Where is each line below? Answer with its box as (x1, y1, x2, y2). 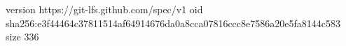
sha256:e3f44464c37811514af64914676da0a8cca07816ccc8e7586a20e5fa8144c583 (6, 15, 340, 30)
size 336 (6, 29, 39, 44)
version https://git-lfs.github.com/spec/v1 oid (6, 2, 203, 16)
